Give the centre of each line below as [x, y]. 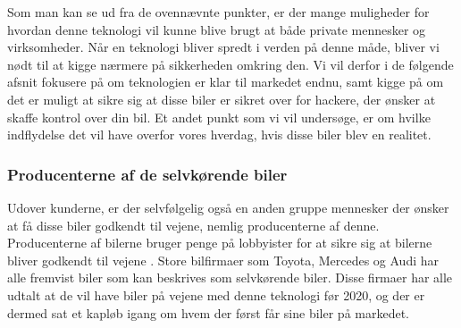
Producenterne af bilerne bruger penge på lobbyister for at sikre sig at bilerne [220, 243]
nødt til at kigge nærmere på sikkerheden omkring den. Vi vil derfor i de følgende [230, 64]
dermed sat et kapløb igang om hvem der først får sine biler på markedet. [209, 312]
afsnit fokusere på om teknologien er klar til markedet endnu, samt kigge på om [226, 82]
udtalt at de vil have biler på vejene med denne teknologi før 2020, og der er [216, 294]
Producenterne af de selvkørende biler [147, 174]
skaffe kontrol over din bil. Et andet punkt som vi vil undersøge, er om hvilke [219, 117]
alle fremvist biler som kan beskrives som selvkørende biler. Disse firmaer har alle [230, 278]
